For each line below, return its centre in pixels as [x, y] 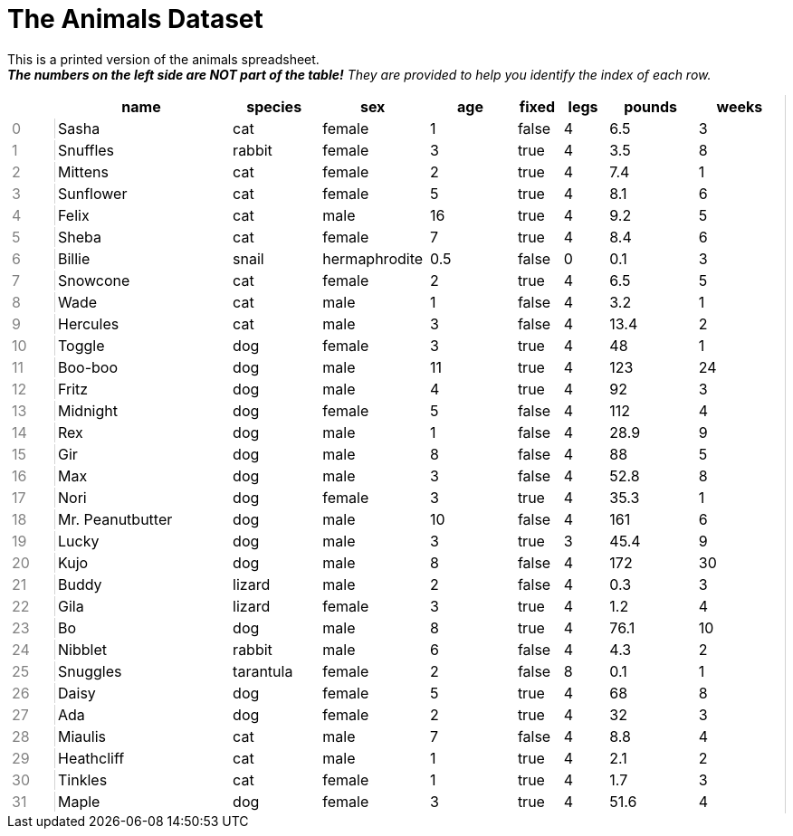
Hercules [89, 323]
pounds [651, 106]
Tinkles [83, 779]
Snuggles [90, 671]
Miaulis [82, 736]
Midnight [88, 410]
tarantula [263, 671]
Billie [74, 258]
